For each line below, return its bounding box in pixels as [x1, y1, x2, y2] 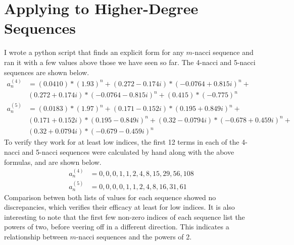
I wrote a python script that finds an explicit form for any [4, 47, 184, 57]
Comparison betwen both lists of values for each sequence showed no [4, 192, 216, 202]
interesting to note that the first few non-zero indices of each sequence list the [4, 211, 245, 222]
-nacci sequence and [192, 47, 254, 57]
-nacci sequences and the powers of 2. [76, 231, 192, 241]
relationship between [4, 231, 68, 241]
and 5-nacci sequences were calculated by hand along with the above [22, 146, 234, 157]
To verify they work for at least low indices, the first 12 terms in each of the [4, 137, 239, 147]
